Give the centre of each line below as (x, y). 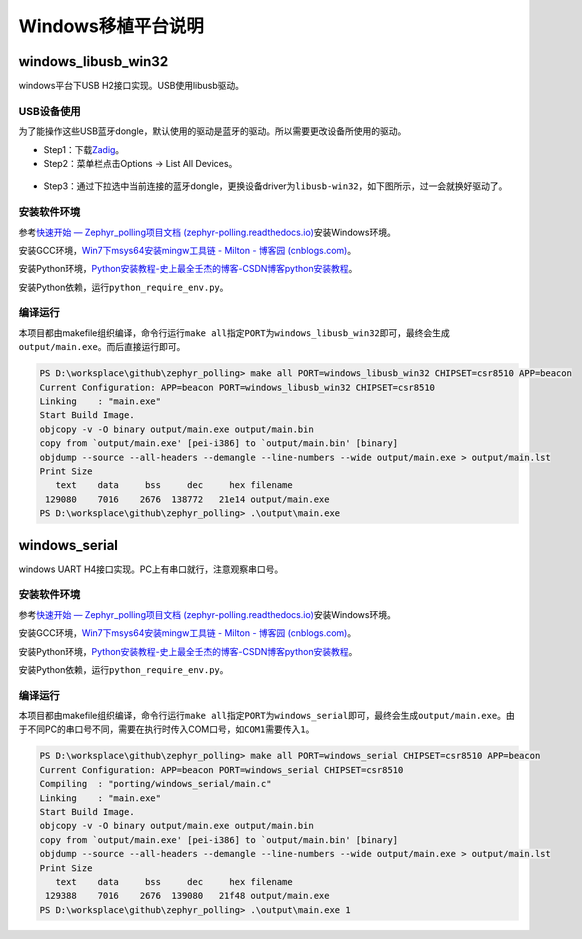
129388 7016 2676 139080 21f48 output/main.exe (187, 896)
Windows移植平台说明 (111, 26)
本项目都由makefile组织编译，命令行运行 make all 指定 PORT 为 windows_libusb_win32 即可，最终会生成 (234, 332)
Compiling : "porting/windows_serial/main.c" (155, 784)
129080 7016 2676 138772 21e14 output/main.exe (187, 499)
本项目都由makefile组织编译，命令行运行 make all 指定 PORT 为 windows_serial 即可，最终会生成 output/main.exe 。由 (266, 716)
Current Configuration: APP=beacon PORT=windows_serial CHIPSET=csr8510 (221, 769)
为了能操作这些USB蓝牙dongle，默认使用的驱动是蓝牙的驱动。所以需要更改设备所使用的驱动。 (212, 131)
